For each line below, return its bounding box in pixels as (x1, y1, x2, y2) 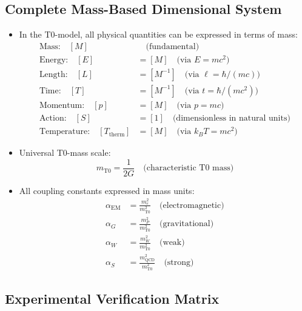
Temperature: (39, 127, 90, 136)
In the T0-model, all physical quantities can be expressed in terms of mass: (19, 28, 298, 41)
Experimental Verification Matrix (5, 289, 220, 308)
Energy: (39, 55, 69, 64)
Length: (39, 70, 68, 79)
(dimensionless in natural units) (172, 114, 290, 123)
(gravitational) (159, 219, 214, 229)
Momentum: (39, 101, 85, 110)
